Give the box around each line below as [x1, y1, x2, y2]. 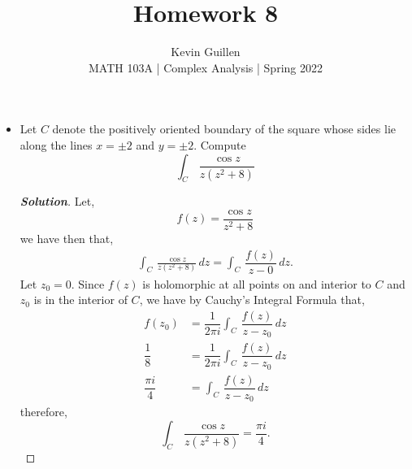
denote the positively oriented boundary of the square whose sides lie [52, 120, 397, 137]
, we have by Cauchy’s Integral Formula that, [139, 291, 365, 308]
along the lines [20, 136, 93, 153]
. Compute [193, 136, 246, 153]
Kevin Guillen [171, 43, 241, 60]
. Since [71, 275, 105, 292]
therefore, [20, 403, 67, 420]
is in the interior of [33, 291, 128, 308]
